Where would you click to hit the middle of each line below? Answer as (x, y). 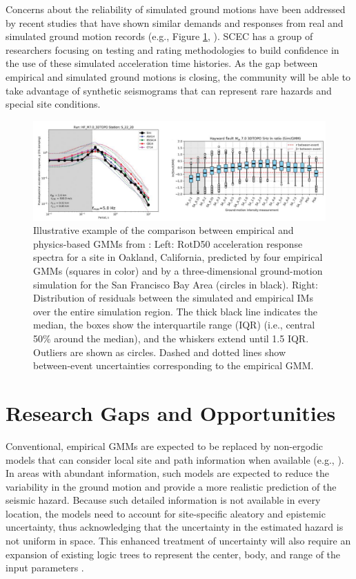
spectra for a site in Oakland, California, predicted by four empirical (178, 257)
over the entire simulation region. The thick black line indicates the (176, 311)
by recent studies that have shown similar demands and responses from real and (175, 22)
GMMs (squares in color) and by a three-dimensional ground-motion (178, 271)
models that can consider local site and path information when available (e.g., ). (175, 459)
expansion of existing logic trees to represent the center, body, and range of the (173, 554)
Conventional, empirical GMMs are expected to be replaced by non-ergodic (164, 445)
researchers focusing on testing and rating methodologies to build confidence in (172, 49)
